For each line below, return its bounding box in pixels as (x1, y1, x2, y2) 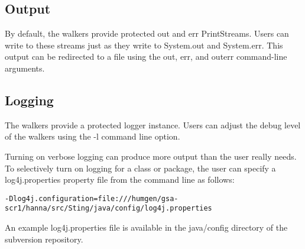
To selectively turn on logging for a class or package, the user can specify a (5, 161, 276, 174)
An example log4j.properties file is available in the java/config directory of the (5, 221, 288, 234)
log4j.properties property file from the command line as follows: (5, 173, 235, 186)
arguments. (5, 62, 45, 74)
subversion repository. (5, 232, 83, 245)
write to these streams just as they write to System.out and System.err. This (5, 38, 283, 51)
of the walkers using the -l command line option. (5, 130, 180, 143)
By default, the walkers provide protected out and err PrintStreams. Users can (5, 27, 289, 40)
